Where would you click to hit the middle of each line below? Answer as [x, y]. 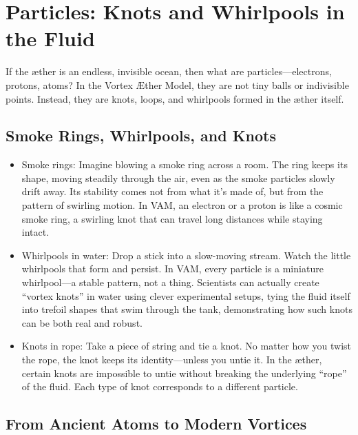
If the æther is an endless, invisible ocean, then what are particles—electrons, [169, 71]
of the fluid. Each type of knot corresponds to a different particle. [160, 386]
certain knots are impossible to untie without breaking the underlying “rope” [184, 373]
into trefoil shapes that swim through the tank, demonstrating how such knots [187, 309]
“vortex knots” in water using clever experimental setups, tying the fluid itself [186, 295]
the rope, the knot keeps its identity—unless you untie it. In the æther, [172, 360]
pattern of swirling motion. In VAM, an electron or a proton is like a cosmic [182, 205]
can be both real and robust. [82, 322]
